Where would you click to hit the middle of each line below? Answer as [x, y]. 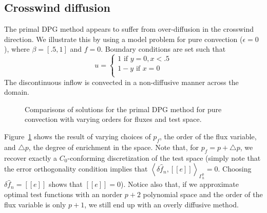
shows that [65, 184]
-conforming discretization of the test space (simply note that [164, 157]
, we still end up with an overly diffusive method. [161, 204]
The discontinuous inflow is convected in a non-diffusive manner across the [121, 82]
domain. [17, 92]
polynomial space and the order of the [203, 194]
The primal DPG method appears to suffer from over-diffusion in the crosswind [129, 29]
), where [17, 49]
